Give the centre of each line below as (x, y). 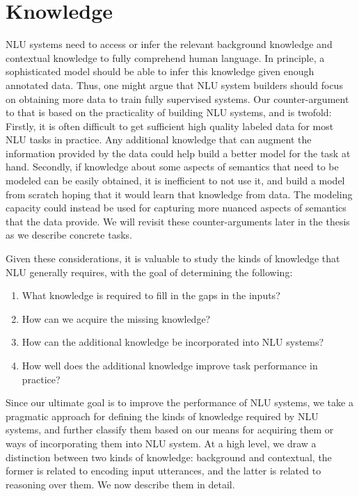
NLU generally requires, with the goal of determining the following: (149, 272)
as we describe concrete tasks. (69, 235)
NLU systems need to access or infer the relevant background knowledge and (169, 44)
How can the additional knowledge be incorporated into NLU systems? (173, 342)
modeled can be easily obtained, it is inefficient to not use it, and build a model (175, 181)
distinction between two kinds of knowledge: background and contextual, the (169, 457)
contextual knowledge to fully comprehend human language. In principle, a (165, 57)
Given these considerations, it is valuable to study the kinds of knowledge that (173, 258)
